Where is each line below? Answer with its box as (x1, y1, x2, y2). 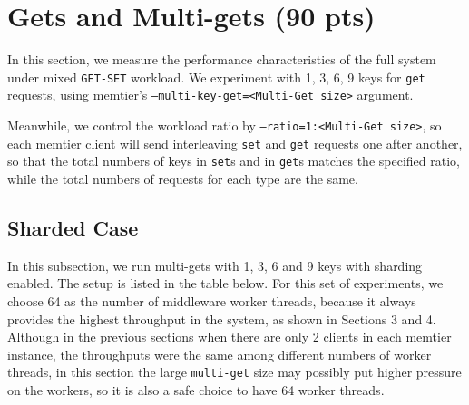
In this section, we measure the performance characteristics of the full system (7, 50, 436, 69)
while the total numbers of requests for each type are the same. (7, 169, 358, 188)
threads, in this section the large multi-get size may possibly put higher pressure (7, 362, 462, 381)
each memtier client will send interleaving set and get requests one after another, (7, 133, 463, 152)
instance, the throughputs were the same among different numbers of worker (7, 344, 432, 363)
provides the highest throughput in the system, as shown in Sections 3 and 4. (7, 309, 436, 328)
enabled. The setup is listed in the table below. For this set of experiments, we (7, 274, 444, 293)
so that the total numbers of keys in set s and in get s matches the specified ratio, (7, 151, 460, 170)
